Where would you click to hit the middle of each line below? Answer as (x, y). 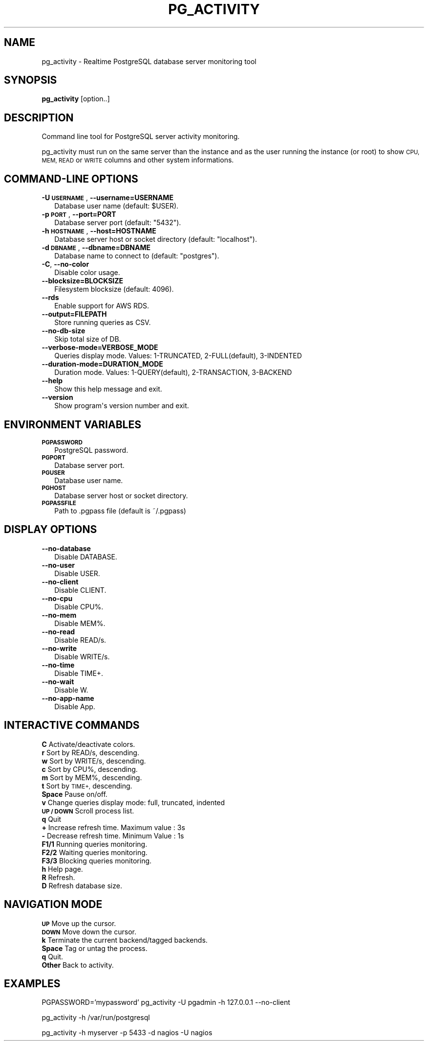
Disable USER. (77, 573)
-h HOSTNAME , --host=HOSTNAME (99, 231)
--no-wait (58, 681)
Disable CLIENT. (80, 590)
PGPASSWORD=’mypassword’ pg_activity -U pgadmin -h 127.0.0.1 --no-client (166, 1002)
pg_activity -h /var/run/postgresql (96, 1018)
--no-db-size (64, 331)
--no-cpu (57, 598)
